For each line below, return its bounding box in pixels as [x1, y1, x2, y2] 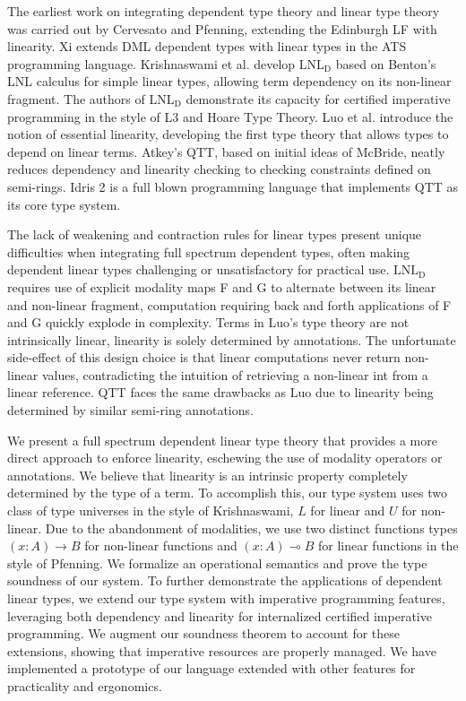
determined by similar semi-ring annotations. [7, 401, 254, 420]
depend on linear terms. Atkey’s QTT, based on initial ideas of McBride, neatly [7, 142, 445, 160]
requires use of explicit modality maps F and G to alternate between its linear [7, 277, 436, 296]
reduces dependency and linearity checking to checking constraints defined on [7, 160, 431, 178]
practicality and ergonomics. [7, 676, 162, 695]
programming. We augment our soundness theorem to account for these [7, 624, 400, 643]
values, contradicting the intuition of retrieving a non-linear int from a [41, 365, 428, 384]
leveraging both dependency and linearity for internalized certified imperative [7, 606, 432, 625]
